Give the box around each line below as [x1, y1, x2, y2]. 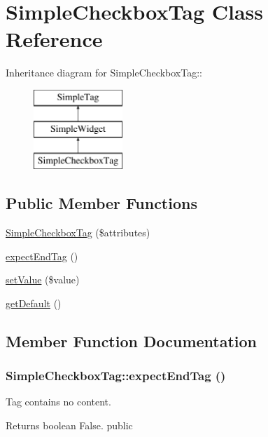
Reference [6, 25, 103, 53]
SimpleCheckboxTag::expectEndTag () [6, 367, 226, 384]
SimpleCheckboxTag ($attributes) [6, 225, 150, 240]
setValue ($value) [6, 272, 80, 287]
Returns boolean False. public [6, 418, 133, 433]
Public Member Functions [6, 192, 197, 214]
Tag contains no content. [6, 394, 111, 409]
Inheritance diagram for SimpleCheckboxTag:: [6, 65, 202, 80]
